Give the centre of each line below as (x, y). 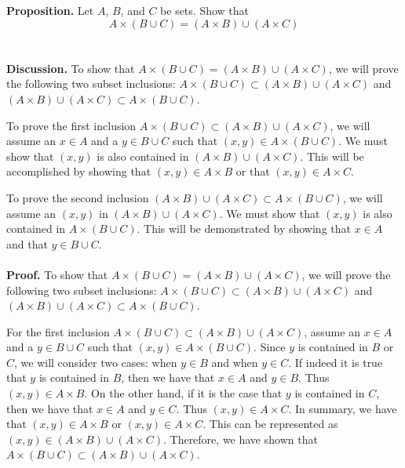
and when (235, 362)
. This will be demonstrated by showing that (244, 229)
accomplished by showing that (79, 171)
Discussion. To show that (71, 68)
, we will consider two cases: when (96, 362)
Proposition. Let (50, 10)
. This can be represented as (270, 424)
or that (253, 171)
